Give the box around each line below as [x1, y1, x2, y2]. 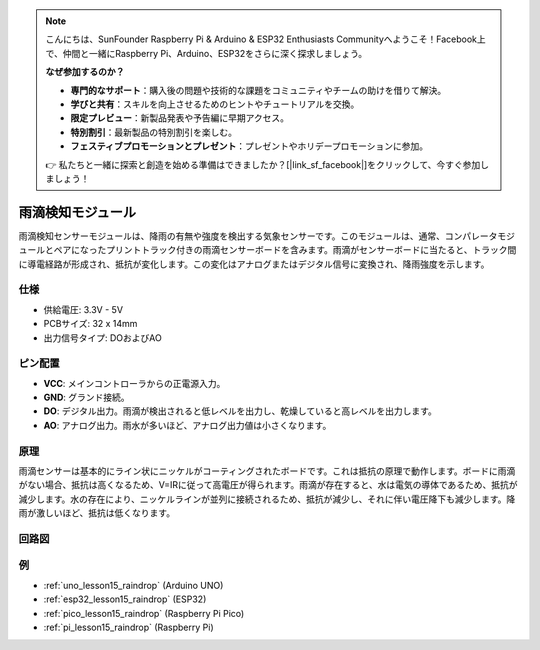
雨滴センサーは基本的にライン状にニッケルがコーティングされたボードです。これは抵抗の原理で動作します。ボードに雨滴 [18, 465, 516, 477]
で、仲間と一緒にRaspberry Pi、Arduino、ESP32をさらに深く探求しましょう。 [45, 47, 368, 59]
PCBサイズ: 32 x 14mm [43, 318, 138, 330]
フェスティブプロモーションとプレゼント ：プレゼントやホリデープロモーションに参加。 [70, 140, 429, 152]
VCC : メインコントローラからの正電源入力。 [43, 377, 226, 389]
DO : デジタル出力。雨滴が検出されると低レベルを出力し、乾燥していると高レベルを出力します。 [43, 405, 437, 417]
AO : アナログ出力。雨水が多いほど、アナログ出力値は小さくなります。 [43, 419, 332, 431]
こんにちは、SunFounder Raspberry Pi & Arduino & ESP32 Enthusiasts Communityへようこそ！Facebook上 [45, 33, 487, 45]
